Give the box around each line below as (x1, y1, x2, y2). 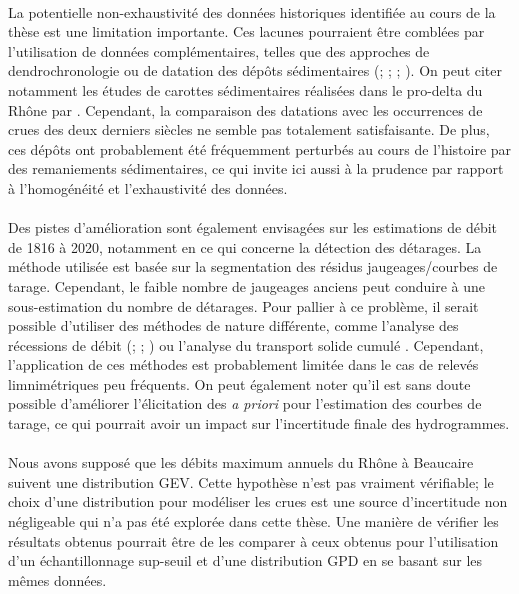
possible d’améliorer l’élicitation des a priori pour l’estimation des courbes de (8, 393, 482, 414)
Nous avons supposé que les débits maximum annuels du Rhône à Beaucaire (8, 452, 474, 473)
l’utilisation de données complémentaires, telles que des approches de (8, 40, 430, 61)
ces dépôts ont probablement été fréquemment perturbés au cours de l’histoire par (8, 138, 512, 159)
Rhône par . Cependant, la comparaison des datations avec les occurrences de (8, 99, 483, 120)
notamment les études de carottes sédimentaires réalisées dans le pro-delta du (8, 79, 483, 100)
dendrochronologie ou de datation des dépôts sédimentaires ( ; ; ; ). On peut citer (8, 60, 503, 81)
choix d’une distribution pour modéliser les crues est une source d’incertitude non (8, 491, 508, 512)
